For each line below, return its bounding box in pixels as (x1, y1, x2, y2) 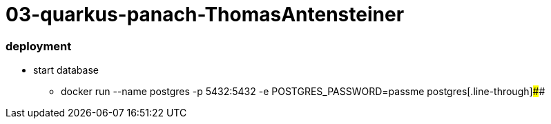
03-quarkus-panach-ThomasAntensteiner (6, 3, 405, 26)
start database (33, 64, 99, 76)
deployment (6, 39, 72, 53)
